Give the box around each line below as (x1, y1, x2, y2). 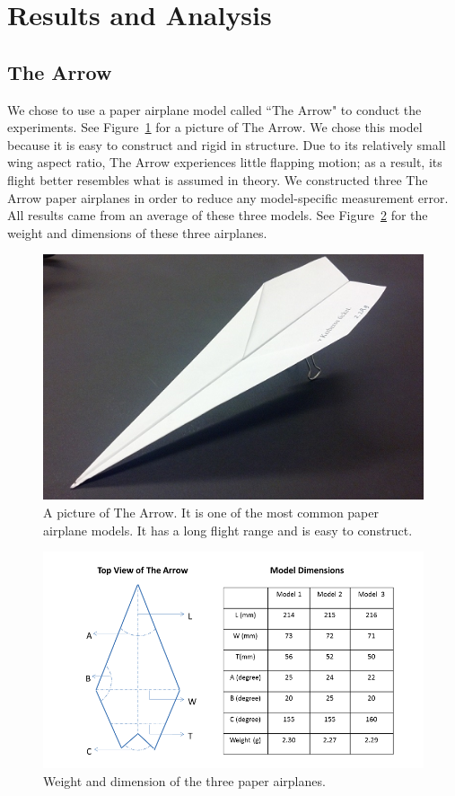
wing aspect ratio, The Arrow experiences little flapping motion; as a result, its (7, 153, 442, 172)
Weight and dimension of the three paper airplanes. (43, 771, 326, 790)
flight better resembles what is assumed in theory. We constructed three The (7, 170, 428, 189)
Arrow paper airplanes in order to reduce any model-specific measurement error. (7, 188, 449, 207)
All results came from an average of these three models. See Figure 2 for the (7, 206, 428, 225)
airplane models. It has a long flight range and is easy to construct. (43, 520, 413, 539)
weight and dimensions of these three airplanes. (7, 223, 267, 242)
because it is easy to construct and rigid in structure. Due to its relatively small (7, 135, 446, 154)
